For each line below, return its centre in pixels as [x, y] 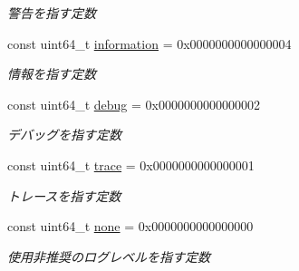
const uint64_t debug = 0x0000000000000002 [134, 104]
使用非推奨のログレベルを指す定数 [109, 256]
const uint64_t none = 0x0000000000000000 [130, 226]
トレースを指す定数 [64, 195]
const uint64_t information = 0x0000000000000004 [149, 43]
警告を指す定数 [52, 13]
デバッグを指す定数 [64, 135]
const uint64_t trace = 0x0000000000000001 [131, 165]
